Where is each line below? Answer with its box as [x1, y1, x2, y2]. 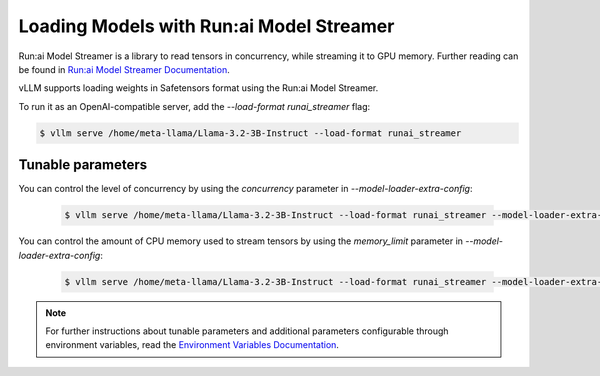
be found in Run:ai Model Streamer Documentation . [18, 63, 230, 75]
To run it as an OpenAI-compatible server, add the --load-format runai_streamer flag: [18, 100, 371, 112]
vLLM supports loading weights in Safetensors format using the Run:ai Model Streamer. [18, 82, 379, 94]
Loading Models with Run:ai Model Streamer [18, 15, 395, 37]
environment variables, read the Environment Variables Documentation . [45, 339, 340, 351]
